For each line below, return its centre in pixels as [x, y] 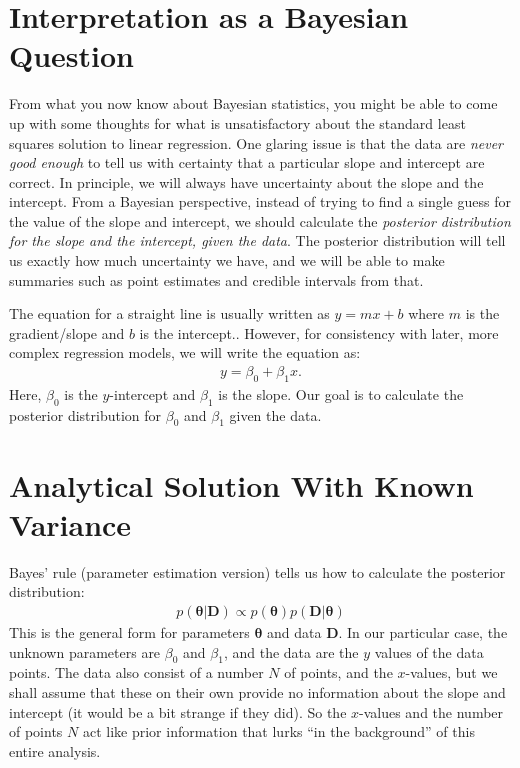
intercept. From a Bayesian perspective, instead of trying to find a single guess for [260, 201]
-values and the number [431, 711]
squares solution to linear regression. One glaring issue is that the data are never [256, 142]
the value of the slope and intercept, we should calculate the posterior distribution [260, 220]
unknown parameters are [85, 651]
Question [71, 55]
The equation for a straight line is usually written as [169, 313]
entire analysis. [55, 750]
